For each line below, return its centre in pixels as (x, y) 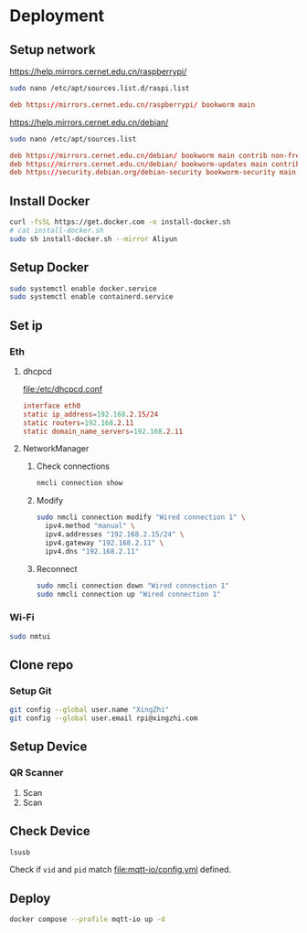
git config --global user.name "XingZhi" (90, 710)
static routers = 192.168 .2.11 (78, 423)
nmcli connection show (79, 483)
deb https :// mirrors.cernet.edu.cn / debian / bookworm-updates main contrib (155, 164)
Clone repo (42, 665)
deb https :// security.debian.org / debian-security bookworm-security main (153, 173)
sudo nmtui (30, 636)
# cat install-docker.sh (57, 230)
